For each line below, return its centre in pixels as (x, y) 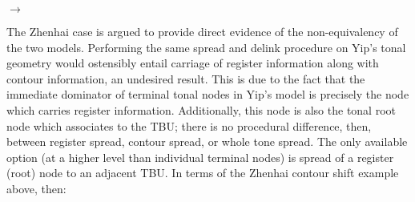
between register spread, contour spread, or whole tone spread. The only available (207, 141)
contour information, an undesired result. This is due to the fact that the (186, 78)
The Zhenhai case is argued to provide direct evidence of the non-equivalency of (202, 31)
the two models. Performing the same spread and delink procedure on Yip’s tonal (206, 47)
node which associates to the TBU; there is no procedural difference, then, (189, 125)
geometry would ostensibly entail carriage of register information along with (193, 63)
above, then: (36, 188)
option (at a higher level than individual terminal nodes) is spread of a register (200, 157)
